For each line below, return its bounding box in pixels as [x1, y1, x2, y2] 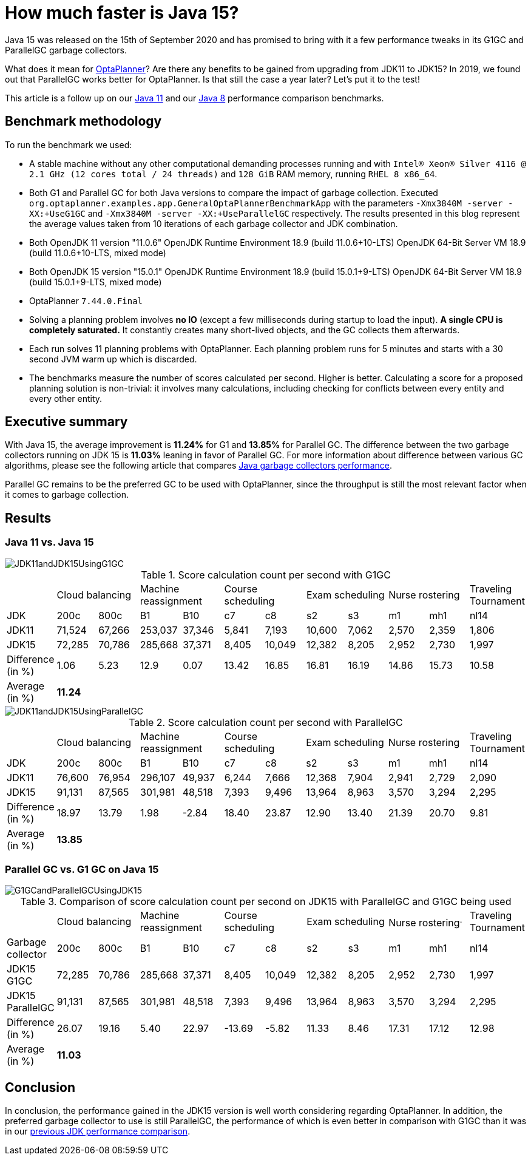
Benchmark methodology [5, 114, 162, 129]
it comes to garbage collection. [5, 489, 129, 500]
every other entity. [29, 393, 103, 404]
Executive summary [5, 414, 128, 430]
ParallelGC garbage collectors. [5, 44, 127, 55]
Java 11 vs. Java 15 [5, 536, 94, 549]
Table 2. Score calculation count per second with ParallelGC [129, 716, 403, 728]
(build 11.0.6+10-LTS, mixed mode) [29, 247, 166, 258]
